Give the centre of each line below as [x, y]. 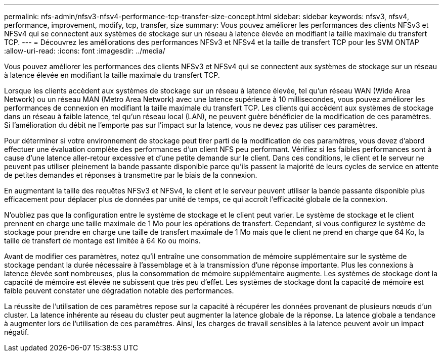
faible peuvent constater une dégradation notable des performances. [119, 291]
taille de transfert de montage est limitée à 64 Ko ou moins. [102, 241]
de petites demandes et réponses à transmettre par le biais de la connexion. [131, 175]
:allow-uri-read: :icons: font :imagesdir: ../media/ [85, 51]
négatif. [17, 332]
